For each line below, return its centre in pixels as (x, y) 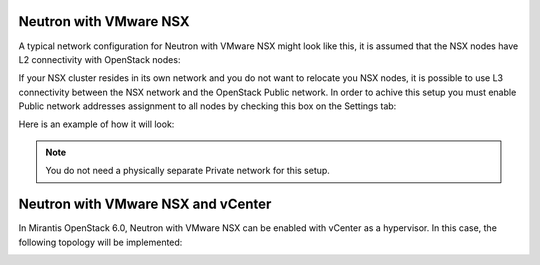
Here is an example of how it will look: (96, 124)
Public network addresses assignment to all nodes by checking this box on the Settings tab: (207, 106)
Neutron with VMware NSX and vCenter (145, 204)
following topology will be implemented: (100, 242)
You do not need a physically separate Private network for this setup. (187, 171)
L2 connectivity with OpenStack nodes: (99, 59)
